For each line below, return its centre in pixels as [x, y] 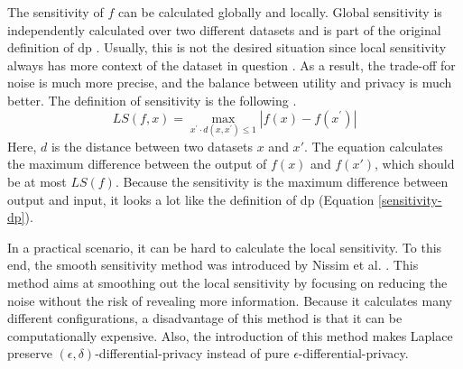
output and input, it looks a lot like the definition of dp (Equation [191, 199]
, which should [415, 164]
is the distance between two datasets [152, 146]
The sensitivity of [56, 12]
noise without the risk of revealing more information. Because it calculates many [230, 300]
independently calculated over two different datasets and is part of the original [224, 29]
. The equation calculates [373, 146]
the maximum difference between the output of [137, 164]
